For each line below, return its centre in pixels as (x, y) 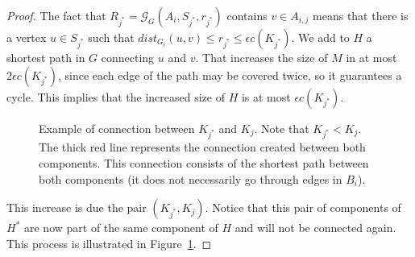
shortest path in (46, 57)
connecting (128, 57)
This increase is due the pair (77, 207)
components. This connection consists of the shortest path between (204, 162)
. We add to (320, 37)
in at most (371, 57)
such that (111, 37)
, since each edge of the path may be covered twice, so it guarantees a (230, 75)
